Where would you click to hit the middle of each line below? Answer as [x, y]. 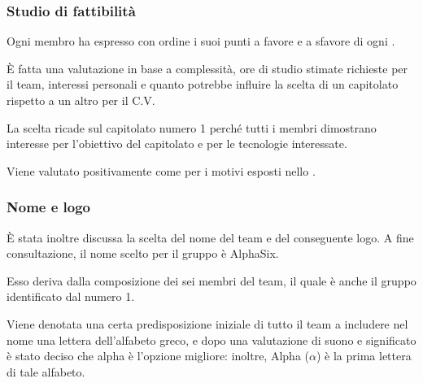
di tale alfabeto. [46, 371]
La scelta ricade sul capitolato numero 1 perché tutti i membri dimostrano [192, 127]
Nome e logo [49, 207]
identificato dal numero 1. [71, 296]
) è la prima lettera [364, 356]
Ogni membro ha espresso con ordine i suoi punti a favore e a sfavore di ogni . [201, 41]
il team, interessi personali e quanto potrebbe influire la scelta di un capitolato [203, 84]
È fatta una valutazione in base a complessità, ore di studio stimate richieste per [207, 68]
